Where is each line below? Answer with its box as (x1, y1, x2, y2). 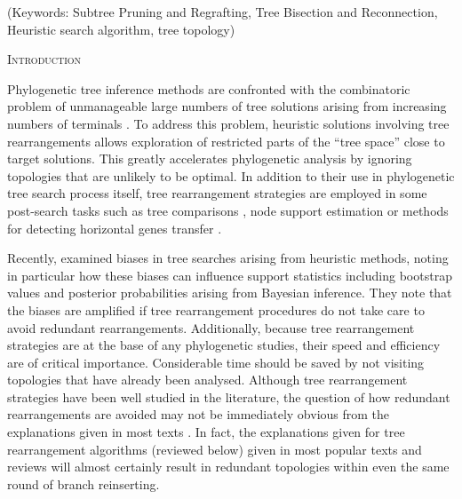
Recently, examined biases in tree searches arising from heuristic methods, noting (7, 249, 449, 267)
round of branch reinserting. (7, 474, 160, 493)
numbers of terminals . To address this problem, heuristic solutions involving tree (7, 114, 450, 132)
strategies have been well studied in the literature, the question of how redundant (7, 387, 450, 406)
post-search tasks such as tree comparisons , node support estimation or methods (7, 201, 449, 219)
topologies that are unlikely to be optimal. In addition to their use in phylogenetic (7, 166, 455, 185)
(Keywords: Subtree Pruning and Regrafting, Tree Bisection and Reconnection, (7, 3, 438, 20)
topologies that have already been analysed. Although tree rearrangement (7, 370, 408, 389)
